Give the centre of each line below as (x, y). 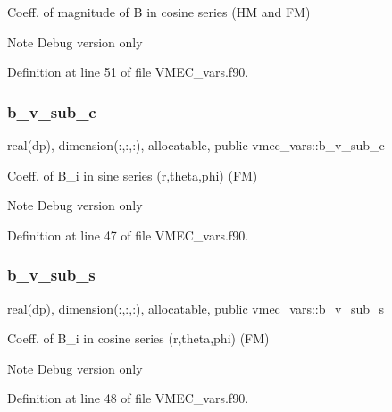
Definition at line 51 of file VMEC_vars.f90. (128, 72)
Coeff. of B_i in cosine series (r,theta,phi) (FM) (138, 338)
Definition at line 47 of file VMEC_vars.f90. (128, 235)
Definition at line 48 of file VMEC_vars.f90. (128, 398)
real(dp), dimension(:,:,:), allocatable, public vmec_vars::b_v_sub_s (196, 308)
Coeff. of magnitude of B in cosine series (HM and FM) (159, 12)
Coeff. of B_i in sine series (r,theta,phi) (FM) (133, 175)
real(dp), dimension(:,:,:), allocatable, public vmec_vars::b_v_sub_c (196, 145)
